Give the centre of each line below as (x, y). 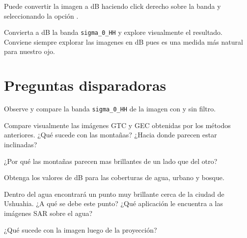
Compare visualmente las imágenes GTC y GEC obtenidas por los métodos (117, 125)
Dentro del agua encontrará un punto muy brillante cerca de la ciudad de (114, 194)
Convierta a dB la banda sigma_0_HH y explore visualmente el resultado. (113, 32)
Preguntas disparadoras (85, 85)
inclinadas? (21, 144)
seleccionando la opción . (41, 15)
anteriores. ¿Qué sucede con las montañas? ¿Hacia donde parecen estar (110, 135)
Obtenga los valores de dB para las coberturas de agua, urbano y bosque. (114, 177)
